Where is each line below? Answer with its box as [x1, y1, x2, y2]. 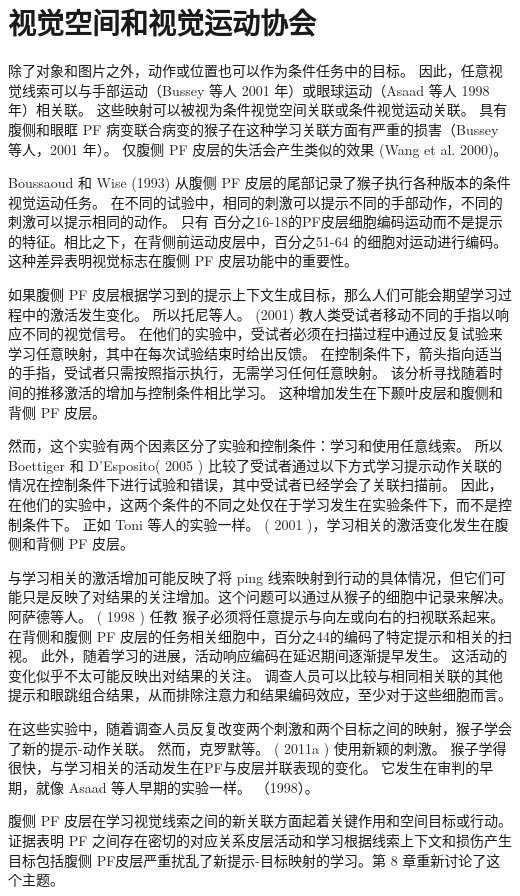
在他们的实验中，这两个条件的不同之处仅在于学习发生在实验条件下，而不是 [8, 494, 498, 514]
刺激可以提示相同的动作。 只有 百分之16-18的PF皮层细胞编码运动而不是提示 [8, 211, 503, 232]
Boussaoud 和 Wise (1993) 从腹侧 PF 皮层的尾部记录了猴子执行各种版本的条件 [8, 172, 511, 193]
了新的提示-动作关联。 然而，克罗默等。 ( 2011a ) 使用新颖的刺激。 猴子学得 [8, 737, 507, 758]
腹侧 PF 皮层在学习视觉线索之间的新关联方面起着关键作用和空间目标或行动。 [8, 810, 512, 831]
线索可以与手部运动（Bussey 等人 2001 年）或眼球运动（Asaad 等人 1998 [21, 79, 490, 100]
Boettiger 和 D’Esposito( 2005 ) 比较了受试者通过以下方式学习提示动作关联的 [8, 454, 502, 475]
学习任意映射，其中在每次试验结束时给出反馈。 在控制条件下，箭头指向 [8, 342, 475, 363]
